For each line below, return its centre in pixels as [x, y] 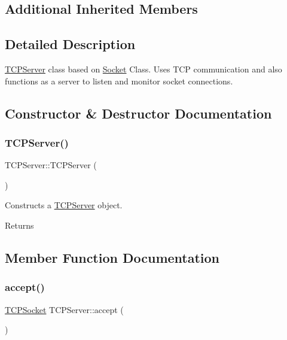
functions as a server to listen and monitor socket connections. [119, 81]
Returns [19, 225]
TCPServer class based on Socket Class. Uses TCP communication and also [143, 69]
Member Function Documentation [112, 257]
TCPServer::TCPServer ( [51, 165]
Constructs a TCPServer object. [64, 205]
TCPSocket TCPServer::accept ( [64, 309]
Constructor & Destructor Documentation [138, 113]
